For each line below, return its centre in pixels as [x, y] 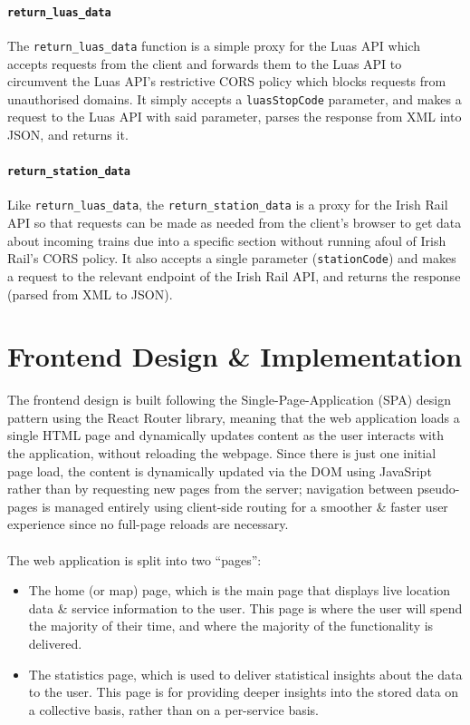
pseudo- [438, 489]
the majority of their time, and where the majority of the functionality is [231, 626]
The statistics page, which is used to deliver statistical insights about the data [245, 674]
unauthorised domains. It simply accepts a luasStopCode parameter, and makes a [235, 98]
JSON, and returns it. [68, 134]
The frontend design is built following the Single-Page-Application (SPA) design [229, 400]
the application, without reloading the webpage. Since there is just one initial [222, 453]
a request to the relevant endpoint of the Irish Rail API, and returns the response [234, 275]
